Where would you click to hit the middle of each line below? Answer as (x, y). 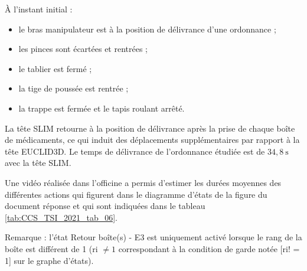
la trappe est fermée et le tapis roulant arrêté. (102, 108)
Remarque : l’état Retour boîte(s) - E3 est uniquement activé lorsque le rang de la (153, 237)
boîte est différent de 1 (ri (51, 248)
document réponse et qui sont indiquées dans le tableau (105, 206)
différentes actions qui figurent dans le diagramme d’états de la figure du (136, 194)
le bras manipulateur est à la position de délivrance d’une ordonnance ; (147, 29)
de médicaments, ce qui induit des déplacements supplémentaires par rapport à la (152, 140)
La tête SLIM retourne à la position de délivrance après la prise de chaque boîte (150, 128)
